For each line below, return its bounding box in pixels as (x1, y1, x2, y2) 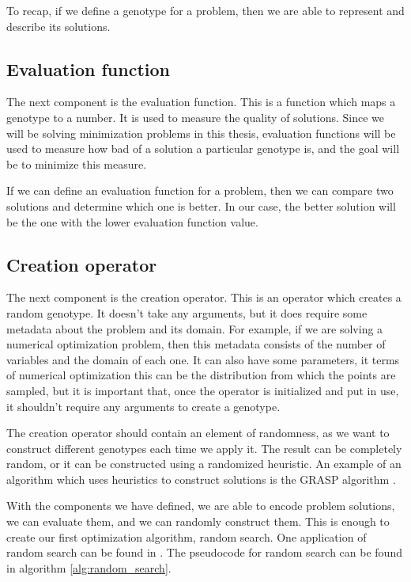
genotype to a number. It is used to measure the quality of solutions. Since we (6, 108, 384, 125)
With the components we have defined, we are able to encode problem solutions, (6, 497, 395, 514)
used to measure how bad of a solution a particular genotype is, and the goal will (6, 140, 400, 157)
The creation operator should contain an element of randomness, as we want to (6, 424, 390, 441)
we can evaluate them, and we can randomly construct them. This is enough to (6, 513, 390, 530)
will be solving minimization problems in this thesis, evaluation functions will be (6, 124, 396, 141)
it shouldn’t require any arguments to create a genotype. (6, 398, 281, 414)
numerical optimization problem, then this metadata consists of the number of (6, 336, 386, 352)
